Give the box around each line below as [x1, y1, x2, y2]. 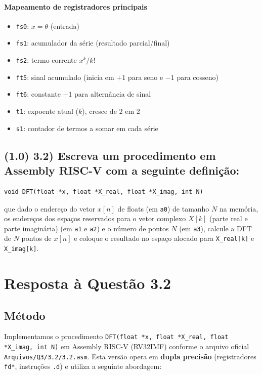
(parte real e [209, 213, 248, 224]
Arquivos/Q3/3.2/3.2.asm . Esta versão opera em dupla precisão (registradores [4, 351, 256, 361]
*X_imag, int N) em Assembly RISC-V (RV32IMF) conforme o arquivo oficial [4, 341, 249, 352]
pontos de [21, 233, 52, 243]
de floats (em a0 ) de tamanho [117, 203, 209, 214]
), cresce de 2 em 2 [82, 106, 140, 116]
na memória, [219, 203, 258, 214]
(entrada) [50, 20, 79, 31]
